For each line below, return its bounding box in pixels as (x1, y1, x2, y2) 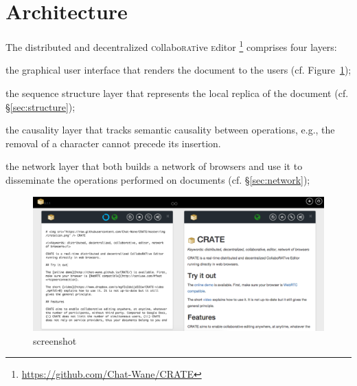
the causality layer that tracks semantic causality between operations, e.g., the (5, 122, 335, 137)
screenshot (33, 333, 77, 347)
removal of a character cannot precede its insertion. (5, 136, 221, 150)
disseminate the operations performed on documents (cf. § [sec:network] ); (5, 172, 310, 186)
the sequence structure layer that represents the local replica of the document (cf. (5, 85, 349, 100)
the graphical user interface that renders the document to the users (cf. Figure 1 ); (5, 63, 352, 77)
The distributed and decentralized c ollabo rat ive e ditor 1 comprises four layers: (5, 38, 337, 54)
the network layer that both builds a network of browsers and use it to (5, 159, 303, 173)
